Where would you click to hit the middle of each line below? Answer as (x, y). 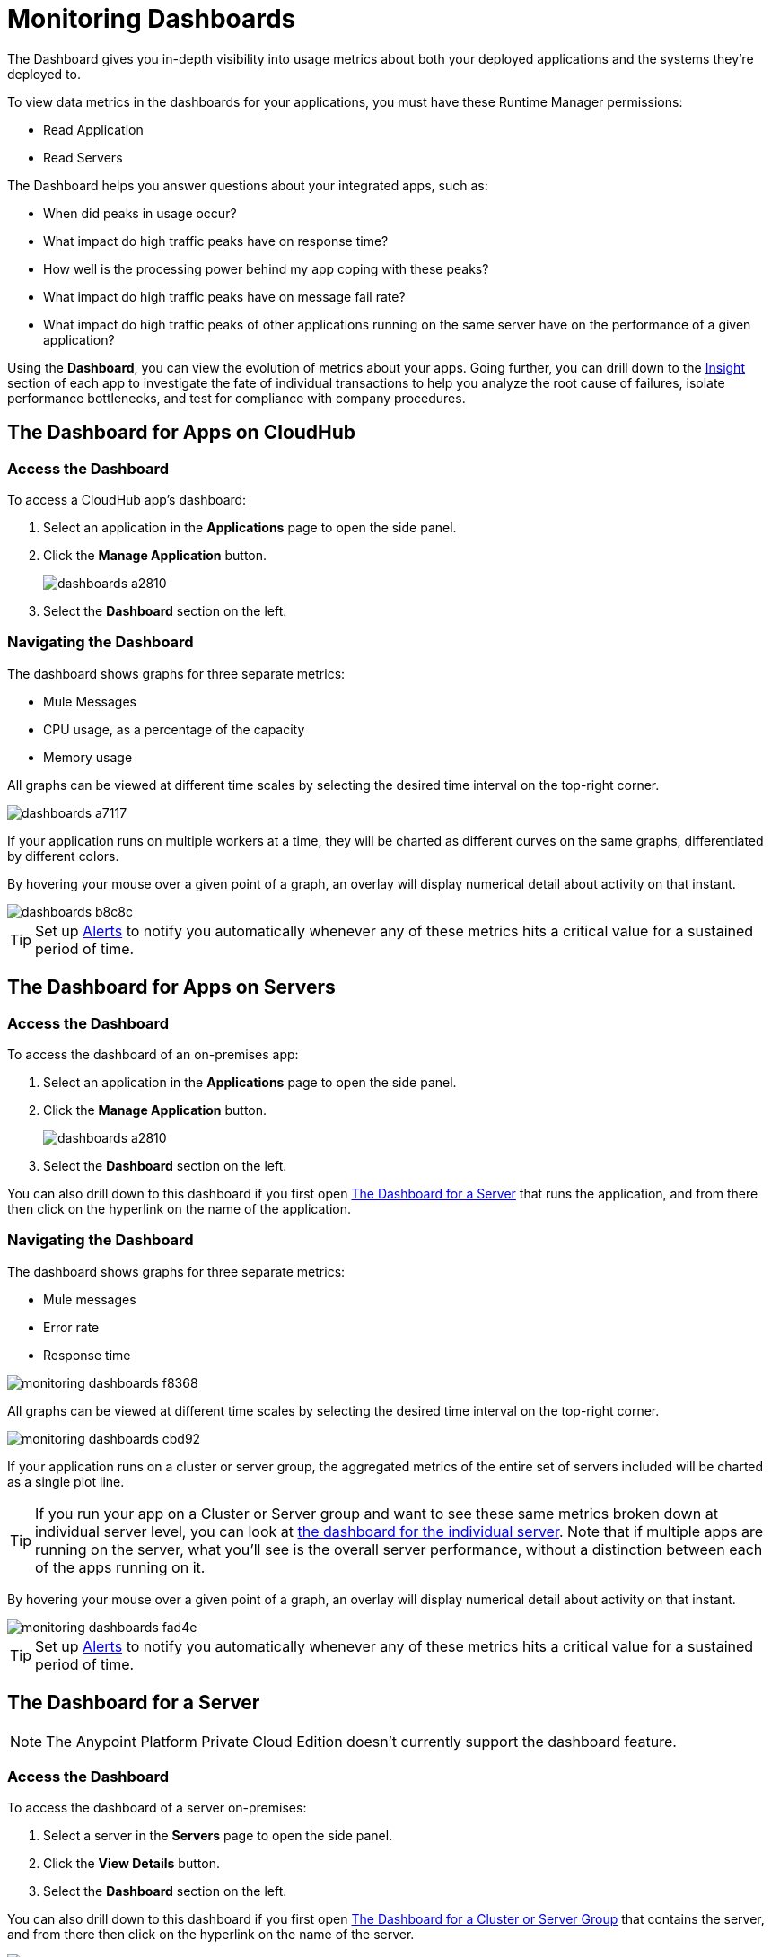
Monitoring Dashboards (152, 19)
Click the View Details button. (131, 1864)
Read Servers (83, 157)
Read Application (93, 129)
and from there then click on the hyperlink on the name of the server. (211, 1935)
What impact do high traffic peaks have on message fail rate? (224, 296)
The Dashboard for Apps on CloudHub (182, 433)
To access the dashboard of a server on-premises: (157, 1808)
